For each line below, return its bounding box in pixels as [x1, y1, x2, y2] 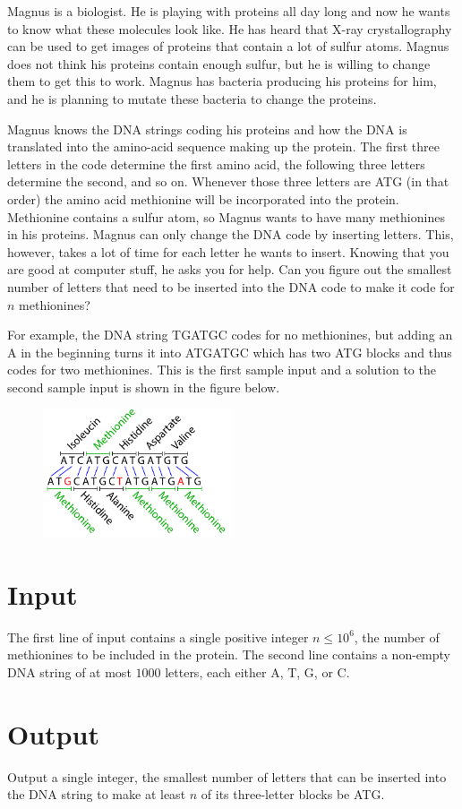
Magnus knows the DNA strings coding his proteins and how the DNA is [7, 119, 407, 138]
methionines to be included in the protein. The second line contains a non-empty [7, 645, 450, 664]
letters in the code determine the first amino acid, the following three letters [7, 154, 425, 173]
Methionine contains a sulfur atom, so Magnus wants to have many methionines [7, 207, 445, 226]
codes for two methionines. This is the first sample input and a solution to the [7, 360, 436, 379]
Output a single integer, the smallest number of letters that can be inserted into [7, 767, 447, 786]
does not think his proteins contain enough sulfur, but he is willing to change [7, 54, 431, 73]
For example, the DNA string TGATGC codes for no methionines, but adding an [7, 325, 453, 344]
